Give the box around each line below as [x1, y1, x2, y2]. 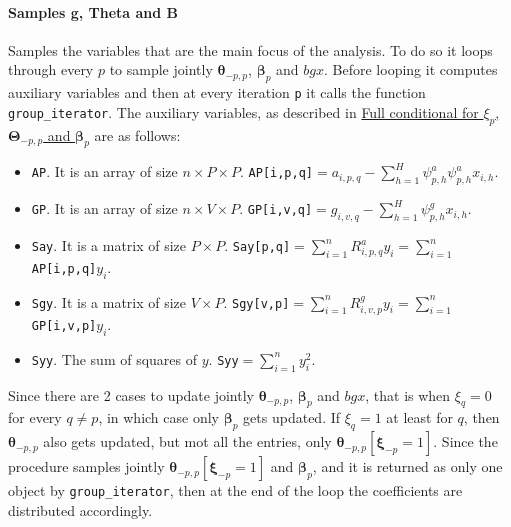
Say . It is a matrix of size [31, 235, 187, 256]
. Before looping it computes [324, 59, 498, 80]
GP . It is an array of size [31, 198, 178, 219]
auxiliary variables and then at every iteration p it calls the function [8, 82, 426, 103]
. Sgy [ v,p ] [223, 291, 290, 312]
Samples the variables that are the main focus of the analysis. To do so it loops [8, 39, 493, 60]
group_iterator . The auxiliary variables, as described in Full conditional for [8, 101, 479, 122]
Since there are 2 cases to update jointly [8, 384, 254, 405]
